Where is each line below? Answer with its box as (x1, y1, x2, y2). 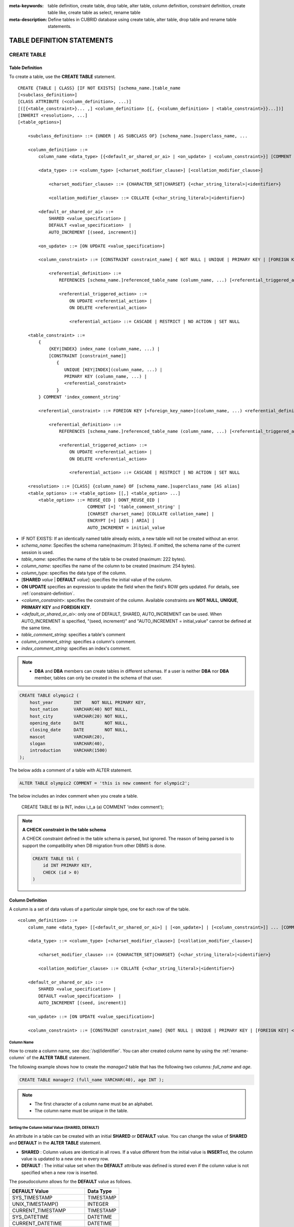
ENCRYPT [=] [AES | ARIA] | (87, 518, 155, 524)
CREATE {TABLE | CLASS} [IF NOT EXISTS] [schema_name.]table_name (18, 85, 181, 91)
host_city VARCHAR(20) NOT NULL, (29, 713, 128, 719)
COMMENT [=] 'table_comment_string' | (87, 504, 181, 510)
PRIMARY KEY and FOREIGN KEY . (21, 604, 92, 610)
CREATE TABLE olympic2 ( (19, 693, 79, 698)
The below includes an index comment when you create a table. (9, 793, 138, 799)
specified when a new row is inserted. (21, 1170, 98, 1175)
